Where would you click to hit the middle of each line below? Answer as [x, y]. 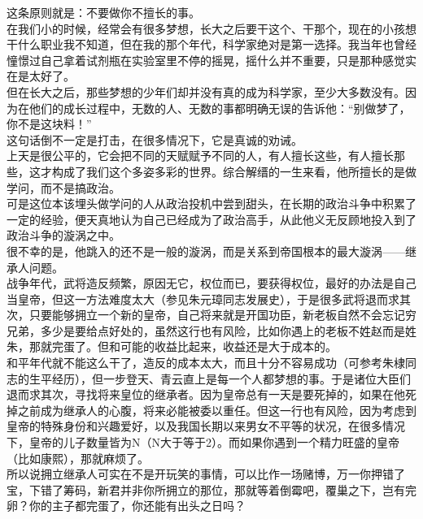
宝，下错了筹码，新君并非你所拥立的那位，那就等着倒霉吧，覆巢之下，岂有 [206, 489]
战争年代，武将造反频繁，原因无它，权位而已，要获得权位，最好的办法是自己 [211, 283]
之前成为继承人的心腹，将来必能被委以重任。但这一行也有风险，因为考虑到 [217, 410]
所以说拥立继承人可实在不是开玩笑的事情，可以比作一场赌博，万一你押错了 [206, 474]
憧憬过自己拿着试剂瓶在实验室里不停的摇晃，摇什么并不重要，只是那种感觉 [206, 60]
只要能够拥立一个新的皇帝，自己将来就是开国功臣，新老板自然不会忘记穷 [222, 315]
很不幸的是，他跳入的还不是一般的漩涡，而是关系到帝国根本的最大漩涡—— [206, 251]
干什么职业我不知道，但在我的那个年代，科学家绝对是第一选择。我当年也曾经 [211, 44]
